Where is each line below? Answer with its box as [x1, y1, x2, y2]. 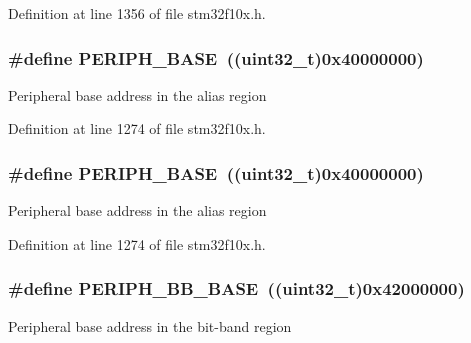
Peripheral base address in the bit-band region [8, 315, 292, 336]
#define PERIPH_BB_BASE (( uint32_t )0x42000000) [8, 276, 465, 301]
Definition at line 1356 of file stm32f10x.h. [8, 3, 266, 23]
